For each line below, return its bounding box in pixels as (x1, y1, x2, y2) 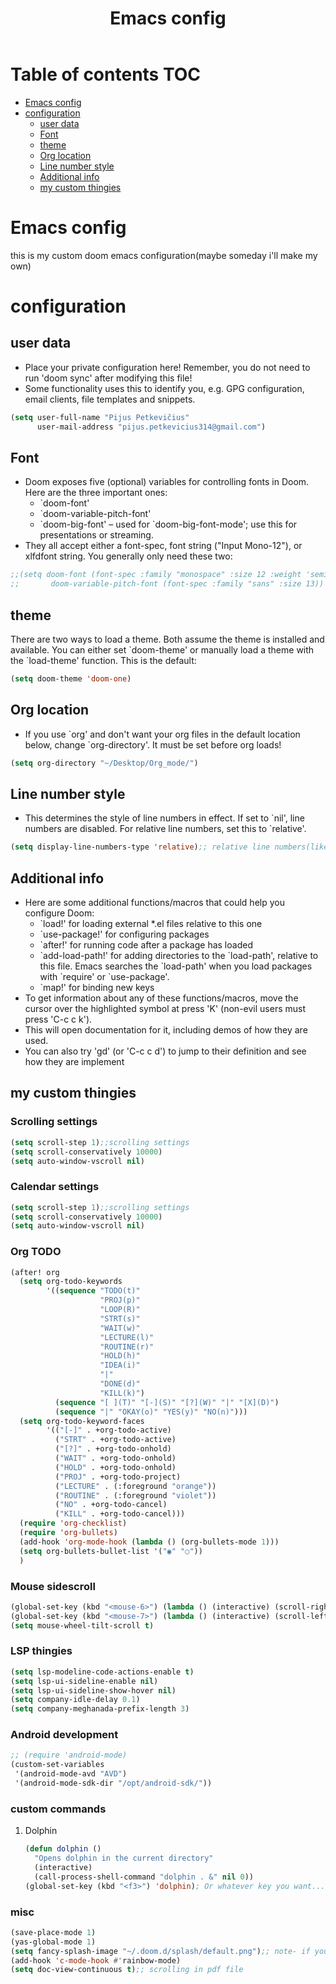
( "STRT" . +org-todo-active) (54, 1435, 177, 1445)
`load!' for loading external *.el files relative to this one (39, 918, 263, 930)
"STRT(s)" (99, 1313, 141, 1324)
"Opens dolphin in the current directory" (34, 1853, 214, 1864)
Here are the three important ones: (24, 487, 168, 499)
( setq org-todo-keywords (19, 1277, 123, 1287)
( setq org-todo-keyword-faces (19, 1416, 145, 1426)
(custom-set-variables (10, 1760, 105, 1770)
